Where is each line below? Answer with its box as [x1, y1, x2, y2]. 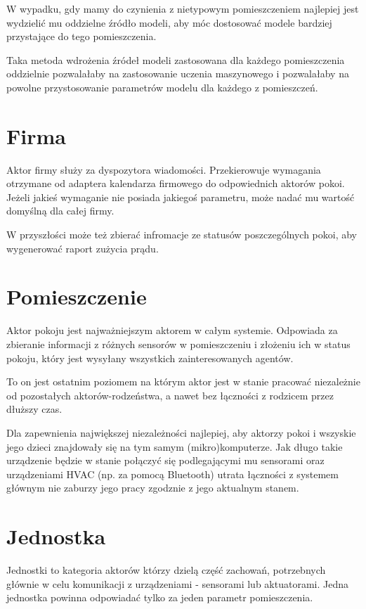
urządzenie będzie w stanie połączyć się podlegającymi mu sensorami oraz [6, 453, 325, 468]
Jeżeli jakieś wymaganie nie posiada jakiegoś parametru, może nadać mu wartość [6, 189, 355, 204]
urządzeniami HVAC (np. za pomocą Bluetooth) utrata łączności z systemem [6, 466, 339, 481]
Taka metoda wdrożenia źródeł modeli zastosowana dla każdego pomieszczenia [6, 52, 345, 67]
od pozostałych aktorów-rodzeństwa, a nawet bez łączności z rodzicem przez [6, 387, 334, 402]
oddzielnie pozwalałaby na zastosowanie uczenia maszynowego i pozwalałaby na [6, 66, 349, 81]
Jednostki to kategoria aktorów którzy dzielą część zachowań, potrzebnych [6, 563, 326, 577]
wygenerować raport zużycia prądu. [6, 241, 159, 255]
